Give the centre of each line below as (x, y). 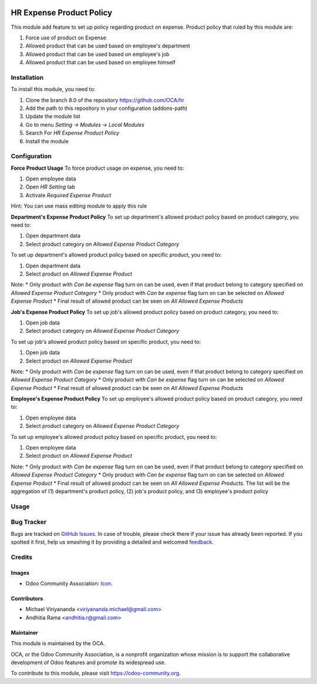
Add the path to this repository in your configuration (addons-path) (107, 108)
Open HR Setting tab (50, 187)
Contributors (27, 599)
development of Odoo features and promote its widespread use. (88, 662)
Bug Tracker (29, 522)
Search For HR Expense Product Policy (72, 133)
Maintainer (24, 632)
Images (20, 572)
